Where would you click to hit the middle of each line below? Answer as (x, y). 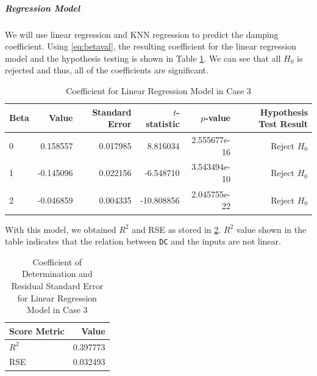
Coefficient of (57, 261)
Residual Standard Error (57, 285)
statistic (163, 124)
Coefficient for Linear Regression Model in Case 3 (158, 90)
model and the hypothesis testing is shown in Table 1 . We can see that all (143, 58)
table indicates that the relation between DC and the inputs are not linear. (143, 241)
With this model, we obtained (61, 229)
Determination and (57, 274)
